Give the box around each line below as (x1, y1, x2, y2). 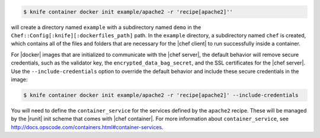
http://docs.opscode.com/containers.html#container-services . (11, 123, 164, 130)
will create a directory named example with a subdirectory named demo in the (11, 24, 201, 31)
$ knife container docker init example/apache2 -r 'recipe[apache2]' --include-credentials (23, 92, 299, 98)
